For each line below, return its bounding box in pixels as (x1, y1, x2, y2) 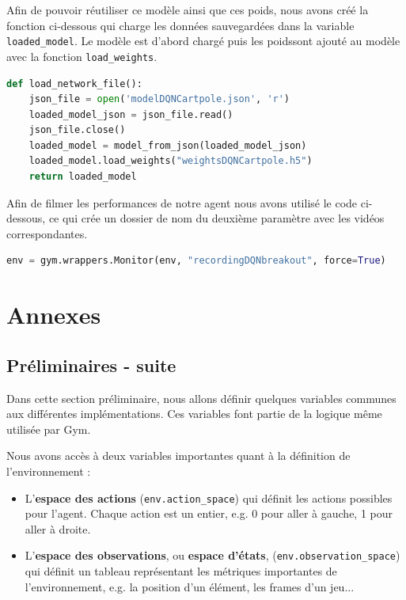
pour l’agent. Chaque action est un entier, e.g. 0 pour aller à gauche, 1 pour (25, 505, 393, 522)
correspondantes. (6, 225, 88, 241)
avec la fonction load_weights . (6, 47, 157, 64)
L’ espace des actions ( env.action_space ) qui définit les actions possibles (25, 489, 393, 506)
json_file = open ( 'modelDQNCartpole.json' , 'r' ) (28, 93, 290, 105)
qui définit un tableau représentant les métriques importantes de (25, 563, 337, 579)
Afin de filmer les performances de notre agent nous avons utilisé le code (6, 194, 358, 211)
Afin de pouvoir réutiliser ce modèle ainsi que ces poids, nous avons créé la (6, 2, 369, 17)
